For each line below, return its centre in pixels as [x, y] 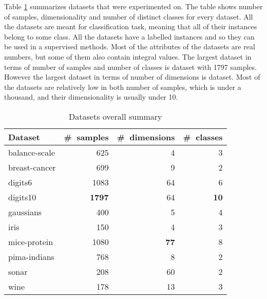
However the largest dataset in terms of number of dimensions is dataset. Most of [132, 77]
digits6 [20, 182]
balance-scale [32, 152]
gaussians [25, 212]
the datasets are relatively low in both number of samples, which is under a [123, 87]
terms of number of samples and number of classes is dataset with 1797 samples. [130, 67]
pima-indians [31, 256]
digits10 [22, 197]
